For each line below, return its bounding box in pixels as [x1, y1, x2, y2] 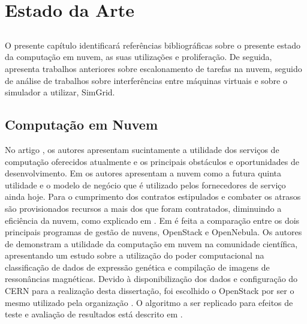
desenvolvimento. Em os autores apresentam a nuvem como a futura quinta [5, 167, 282, 179]
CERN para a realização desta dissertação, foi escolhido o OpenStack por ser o [5, 284, 294, 297]
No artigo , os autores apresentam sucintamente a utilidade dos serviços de [5, 143, 279, 155]
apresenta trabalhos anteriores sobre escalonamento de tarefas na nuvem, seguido [5, 62, 302, 74]
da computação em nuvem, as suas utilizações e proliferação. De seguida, [5, 50, 272, 63]
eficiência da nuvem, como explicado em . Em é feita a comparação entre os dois [5, 214, 300, 226]
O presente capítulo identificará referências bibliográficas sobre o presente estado [5, 38, 301, 51]
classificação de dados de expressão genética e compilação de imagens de [5, 260, 270, 273]
